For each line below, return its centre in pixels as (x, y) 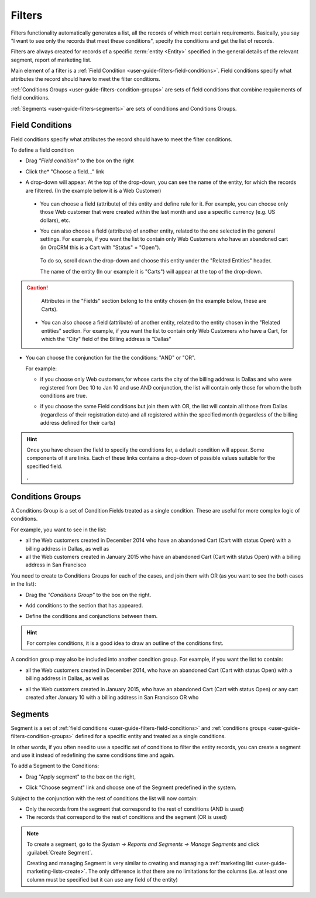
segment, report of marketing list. (51, 60)
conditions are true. (63, 395)
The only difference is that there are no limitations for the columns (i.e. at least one (188, 871)
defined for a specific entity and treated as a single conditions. (151, 736)
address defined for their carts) (78, 423)
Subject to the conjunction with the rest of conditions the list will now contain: (104, 798)
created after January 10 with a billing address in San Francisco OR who (112, 698)
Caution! (37, 288)
